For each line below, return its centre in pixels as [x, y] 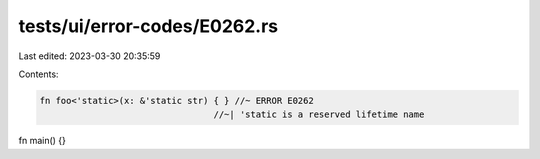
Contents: [38, 74]
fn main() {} [42, 141]
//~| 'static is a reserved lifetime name [319, 114]
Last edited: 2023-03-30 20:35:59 [89, 56]
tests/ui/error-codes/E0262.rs [148, 26]
